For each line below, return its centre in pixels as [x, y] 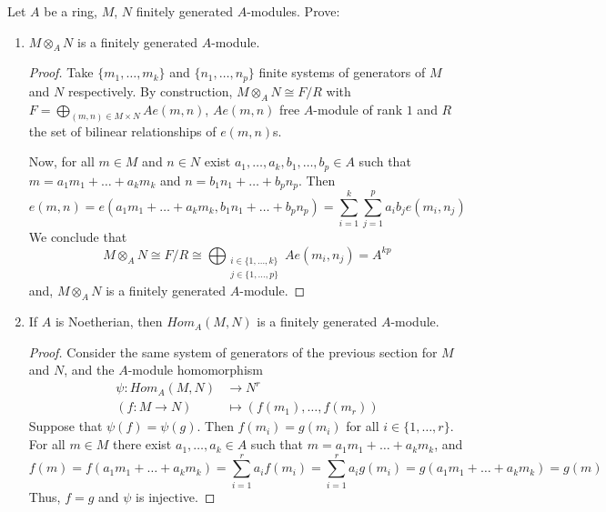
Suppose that [66, 426]
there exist [142, 444]
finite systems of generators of [342, 72]
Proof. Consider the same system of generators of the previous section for [233, 351]
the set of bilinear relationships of [122, 131]
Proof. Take [61, 72]
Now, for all [61, 161]
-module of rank [358, 109]
